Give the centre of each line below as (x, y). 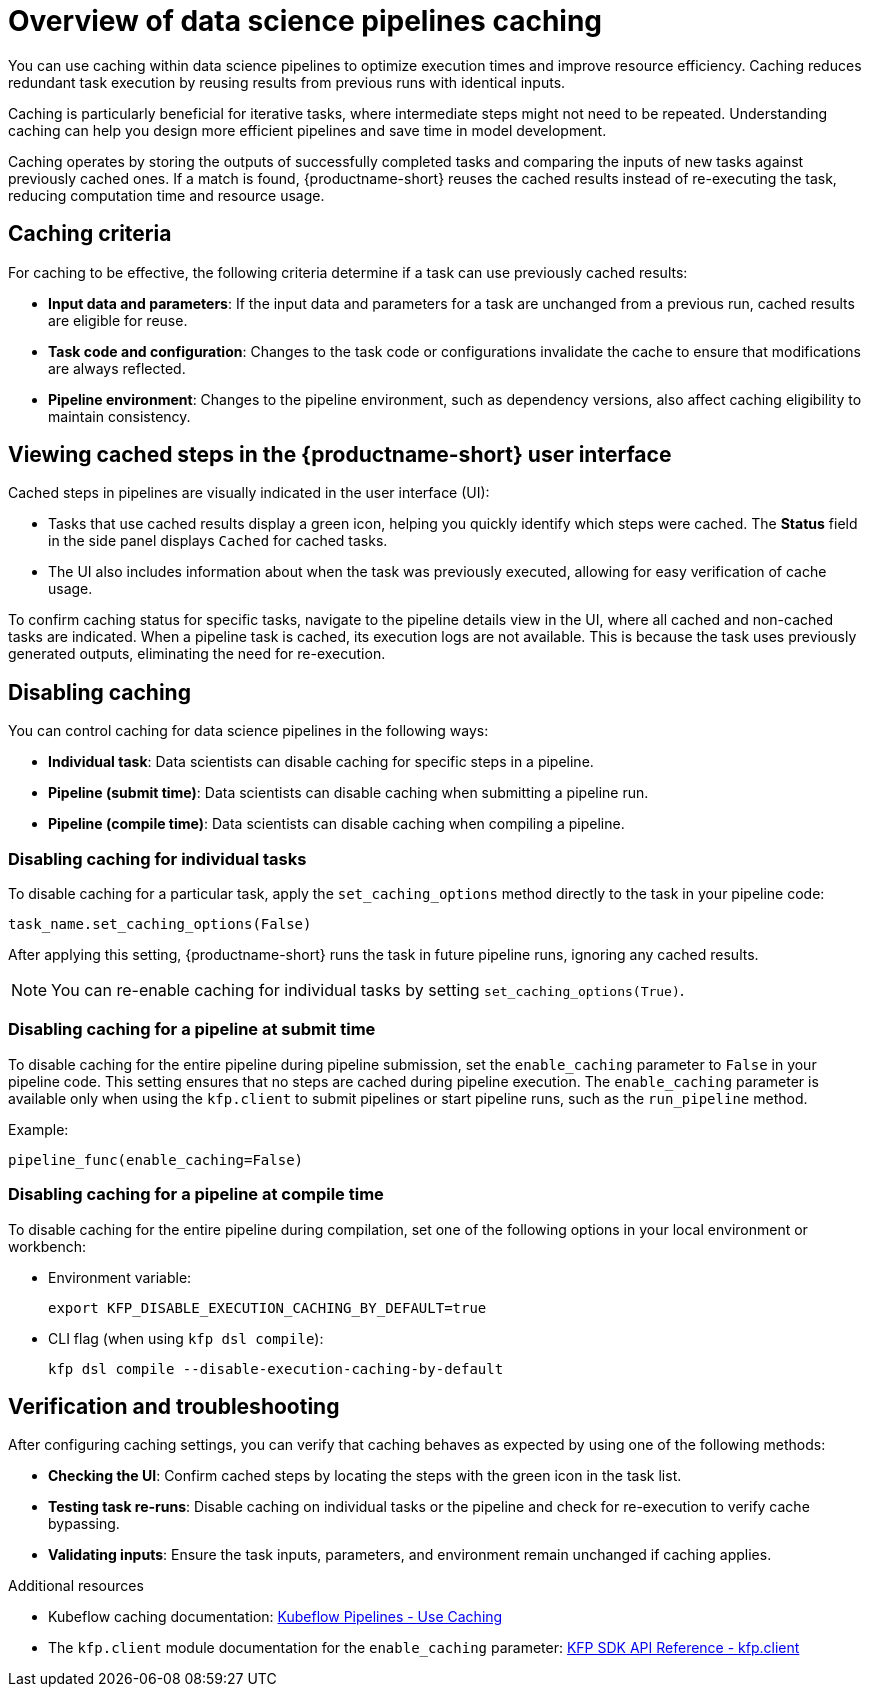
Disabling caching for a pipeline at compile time (196, 1194)
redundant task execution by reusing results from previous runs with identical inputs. (287, 82)
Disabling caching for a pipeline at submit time (192, 1029)
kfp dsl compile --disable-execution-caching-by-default (276, 1368)
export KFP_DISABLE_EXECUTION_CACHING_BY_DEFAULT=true (267, 1307)
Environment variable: (120, 1277)
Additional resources (76, 1586)
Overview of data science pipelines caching (305, 21)
